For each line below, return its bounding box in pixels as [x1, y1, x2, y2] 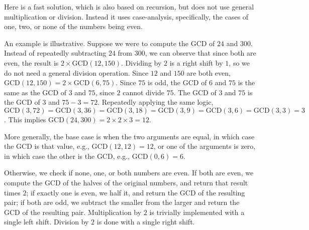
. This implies [4, 114, 46, 124]
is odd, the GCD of [147, 77, 207, 88]
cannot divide [123, 87, 165, 97]
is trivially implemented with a [149, 206, 245, 217]
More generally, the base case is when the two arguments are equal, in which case [4, 131, 255, 141]
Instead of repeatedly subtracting [4, 48, 107, 58]
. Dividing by [121, 57, 162, 68]
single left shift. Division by [4, 216, 89, 227]
